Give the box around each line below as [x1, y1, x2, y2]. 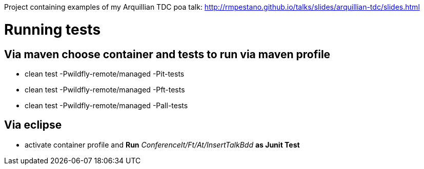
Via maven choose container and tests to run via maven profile [4, 47, 331, 61]
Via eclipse [4, 118, 62, 132]
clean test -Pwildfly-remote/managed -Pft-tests [25, 85, 185, 94]
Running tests [4, 20, 101, 38]
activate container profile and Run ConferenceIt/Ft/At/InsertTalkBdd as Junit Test [25, 140, 300, 149]
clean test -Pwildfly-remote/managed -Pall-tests [25, 101, 188, 110]
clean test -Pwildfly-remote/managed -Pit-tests [25, 69, 185, 78]
